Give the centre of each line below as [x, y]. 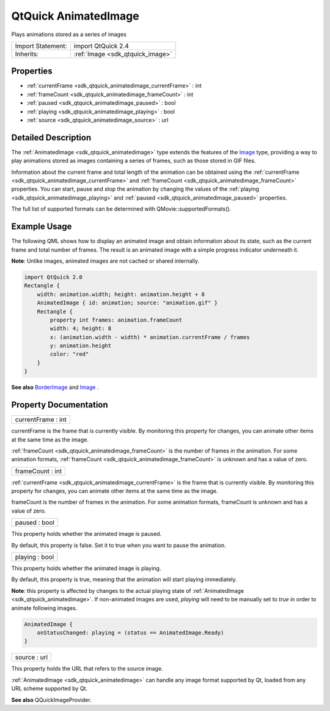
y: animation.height [81, 346]
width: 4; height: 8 [81, 329]
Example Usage [42, 227]
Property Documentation [60, 405]
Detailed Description [51, 137]
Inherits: [27, 54]
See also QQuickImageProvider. [51, 700]
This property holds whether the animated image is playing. [86, 568]
